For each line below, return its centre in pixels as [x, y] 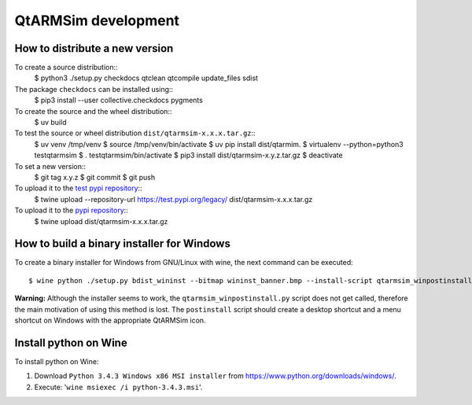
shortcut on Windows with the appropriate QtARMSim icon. [110, 320]
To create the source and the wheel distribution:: [93, 111]
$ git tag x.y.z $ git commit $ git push [95, 177]
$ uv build [50, 123]
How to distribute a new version [94, 48]
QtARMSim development [97, 20]
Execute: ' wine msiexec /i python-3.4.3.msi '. [118, 387]
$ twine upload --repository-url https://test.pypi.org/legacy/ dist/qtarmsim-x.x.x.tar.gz [173, 199]
